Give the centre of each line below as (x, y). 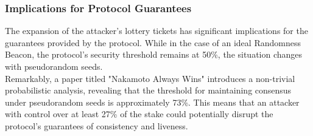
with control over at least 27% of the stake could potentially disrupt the (139, 114)
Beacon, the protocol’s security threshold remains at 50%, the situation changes (154, 54)
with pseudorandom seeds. (54, 66)
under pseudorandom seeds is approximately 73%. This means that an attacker (152, 102)
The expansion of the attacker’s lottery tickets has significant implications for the (156, 31)
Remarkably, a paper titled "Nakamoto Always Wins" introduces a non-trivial (150, 78)
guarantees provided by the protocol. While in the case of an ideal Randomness (153, 42)
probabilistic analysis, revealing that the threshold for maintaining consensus (148, 90)
